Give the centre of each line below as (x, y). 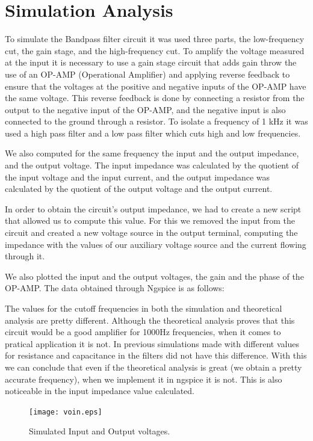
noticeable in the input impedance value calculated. (100, 391)
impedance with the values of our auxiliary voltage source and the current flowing (156, 244)
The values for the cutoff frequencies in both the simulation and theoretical (144, 308)
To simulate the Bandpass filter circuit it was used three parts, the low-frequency (155, 39)
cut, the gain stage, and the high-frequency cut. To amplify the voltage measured (155, 50)
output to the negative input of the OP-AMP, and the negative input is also (145, 109)
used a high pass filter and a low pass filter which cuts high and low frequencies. (153, 133)
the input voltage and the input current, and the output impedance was (138, 177)
